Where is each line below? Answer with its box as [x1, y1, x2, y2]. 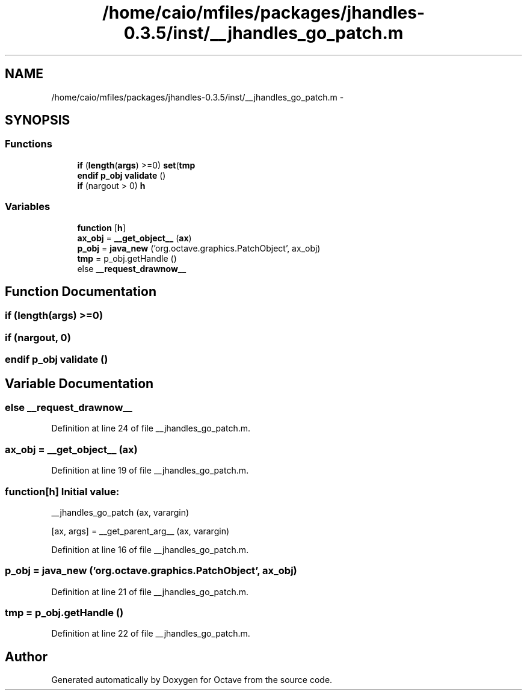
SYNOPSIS [5, 113, 70, 128]
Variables [5, 200, 51, 213]
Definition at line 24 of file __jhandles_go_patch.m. [51, 423, 251, 434]
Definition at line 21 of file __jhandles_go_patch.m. [51, 586, 249, 597]
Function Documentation [5, 283, 156, 299]
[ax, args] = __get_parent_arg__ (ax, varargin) [51, 525, 230, 536]
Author [5, 649, 48, 664]
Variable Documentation [5, 375, 154, 391]
